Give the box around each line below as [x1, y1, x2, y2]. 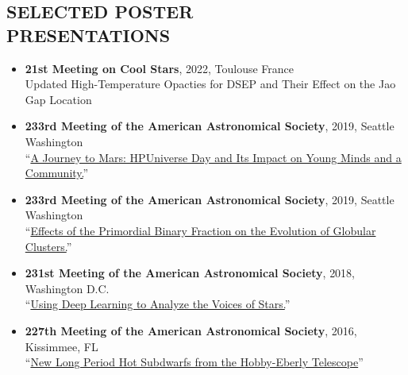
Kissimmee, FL [25, 338, 98, 354]
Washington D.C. [25, 280, 110, 296]
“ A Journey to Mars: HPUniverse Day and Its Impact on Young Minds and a [25, 149, 402, 165]
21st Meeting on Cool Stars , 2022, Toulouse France [25, 60, 294, 76]
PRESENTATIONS [6, 22, 171, 47]
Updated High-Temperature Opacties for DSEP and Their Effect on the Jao [25, 75, 396, 92]
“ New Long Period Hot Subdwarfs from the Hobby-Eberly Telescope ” [25, 354, 364, 370]
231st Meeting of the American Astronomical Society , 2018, [25, 265, 356, 281]
